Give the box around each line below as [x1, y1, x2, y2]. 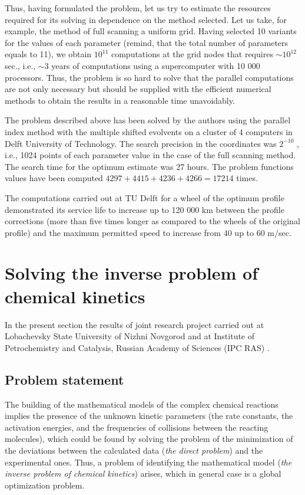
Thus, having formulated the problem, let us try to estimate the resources [5, 2, 271, 14]
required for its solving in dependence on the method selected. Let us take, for [5, 13, 287, 25]
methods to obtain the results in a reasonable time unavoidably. [5, 94, 235, 106]
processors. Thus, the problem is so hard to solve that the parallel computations [5, 71, 294, 83]
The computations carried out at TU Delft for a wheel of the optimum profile [5, 191, 284, 204]
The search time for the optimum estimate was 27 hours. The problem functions [5, 160, 294, 172]
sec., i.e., [5, 59, 36, 71]
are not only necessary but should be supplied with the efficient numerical [5, 83, 271, 95]
